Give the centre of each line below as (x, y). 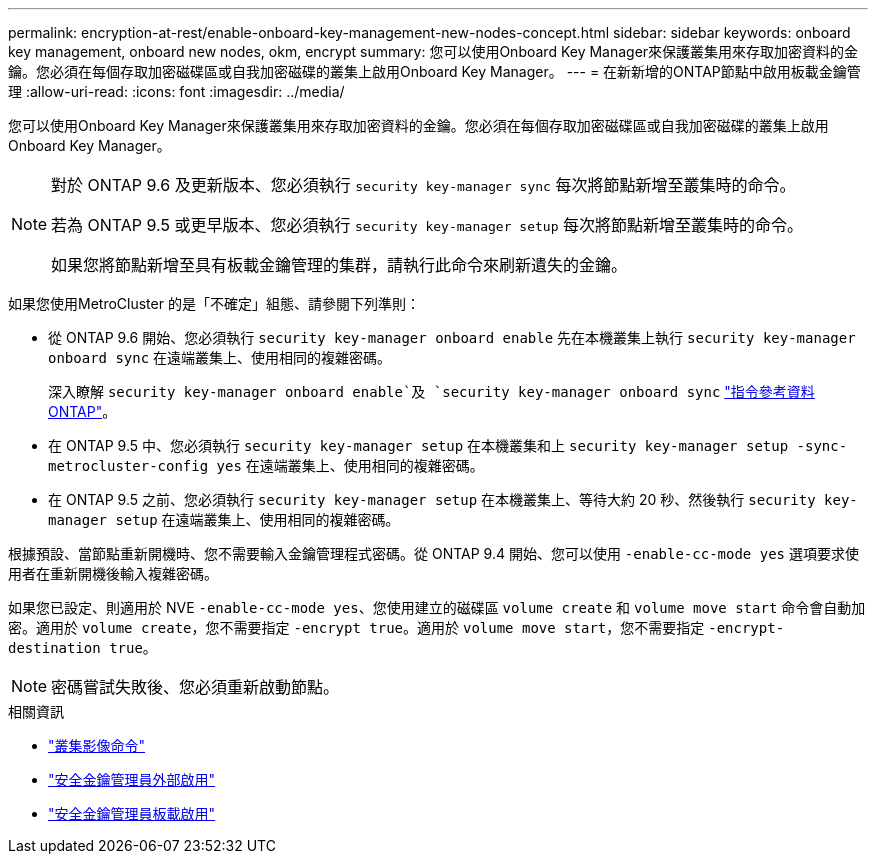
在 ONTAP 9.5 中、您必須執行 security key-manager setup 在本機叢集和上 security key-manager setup (418, 445)
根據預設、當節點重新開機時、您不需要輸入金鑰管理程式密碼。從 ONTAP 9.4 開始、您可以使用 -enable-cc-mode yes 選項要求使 (433, 553)
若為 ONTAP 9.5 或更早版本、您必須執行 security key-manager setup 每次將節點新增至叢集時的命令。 (427, 225)
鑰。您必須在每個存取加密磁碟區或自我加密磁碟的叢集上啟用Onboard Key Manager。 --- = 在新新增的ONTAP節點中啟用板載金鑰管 (434, 71)
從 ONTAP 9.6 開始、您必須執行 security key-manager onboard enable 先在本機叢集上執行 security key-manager (452, 337)
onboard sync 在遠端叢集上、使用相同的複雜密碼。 (220, 357)
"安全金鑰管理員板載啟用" (132, 813)
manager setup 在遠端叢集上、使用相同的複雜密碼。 (224, 519)
